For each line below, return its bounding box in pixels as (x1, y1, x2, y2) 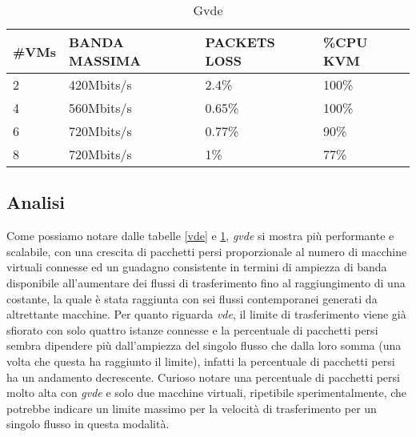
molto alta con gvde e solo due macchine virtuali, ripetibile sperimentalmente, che (6, 384, 407, 401)
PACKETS (205, 33, 275, 51)
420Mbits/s (68, 75, 132, 94)
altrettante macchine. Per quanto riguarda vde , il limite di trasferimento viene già (6, 306, 406, 323)
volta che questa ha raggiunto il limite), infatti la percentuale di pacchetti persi (6, 352, 395, 369)
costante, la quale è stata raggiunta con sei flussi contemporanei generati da (6, 290, 378, 307)
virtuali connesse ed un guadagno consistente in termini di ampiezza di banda (6, 259, 387, 275)
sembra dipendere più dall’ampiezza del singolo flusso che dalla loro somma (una (6, 337, 402, 354)
